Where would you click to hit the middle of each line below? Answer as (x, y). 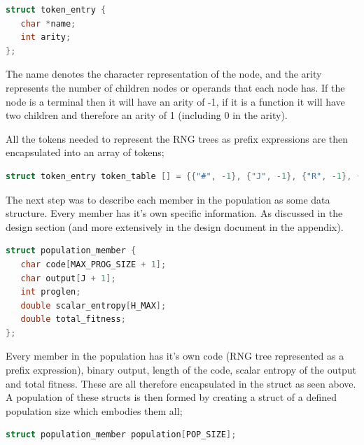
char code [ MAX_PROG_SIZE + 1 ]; (93, 264)
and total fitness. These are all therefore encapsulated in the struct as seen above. (181, 383)
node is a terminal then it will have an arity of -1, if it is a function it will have (175, 101)
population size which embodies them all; (94, 410)
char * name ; (48, 23)
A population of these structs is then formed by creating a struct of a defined (171, 397)
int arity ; (46, 37)
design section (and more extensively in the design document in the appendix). (175, 226)
